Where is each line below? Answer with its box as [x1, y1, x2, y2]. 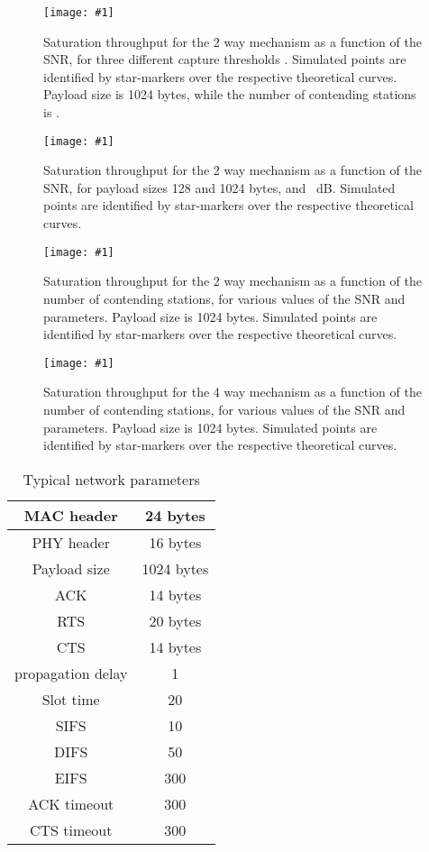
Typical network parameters [23, 468, 200, 490]
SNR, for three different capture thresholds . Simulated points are [43, 50, 406, 69]
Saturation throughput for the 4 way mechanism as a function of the [43, 382, 422, 401]
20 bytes [149, 609, 202, 631]
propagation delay [14, 662, 128, 683]
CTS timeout [29, 819, 113, 840]
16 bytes [149, 531, 202, 553]
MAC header [23, 504, 118, 526]
